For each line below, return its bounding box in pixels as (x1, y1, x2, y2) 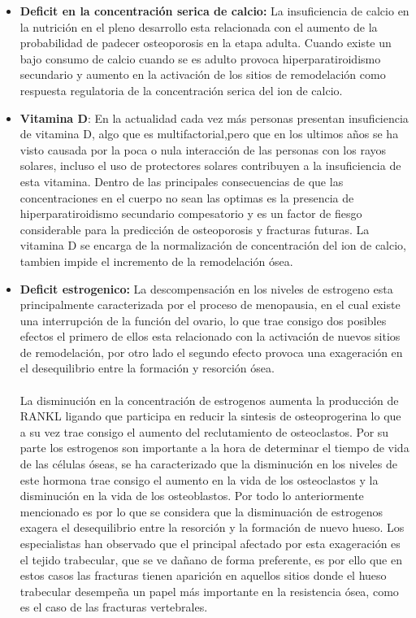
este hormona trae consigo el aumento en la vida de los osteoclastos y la (19, 471, 379, 488)
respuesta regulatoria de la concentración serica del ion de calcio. (19, 81, 343, 98)
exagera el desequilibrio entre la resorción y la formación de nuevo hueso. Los (19, 519, 405, 536)
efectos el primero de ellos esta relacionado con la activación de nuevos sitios (19, 328, 401, 345)
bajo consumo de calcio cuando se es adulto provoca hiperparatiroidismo (19, 50, 381, 67)
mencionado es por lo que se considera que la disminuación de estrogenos (19, 503, 383, 520)
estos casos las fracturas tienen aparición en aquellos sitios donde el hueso (19, 567, 387, 584)
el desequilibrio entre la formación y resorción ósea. (19, 359, 275, 376)
